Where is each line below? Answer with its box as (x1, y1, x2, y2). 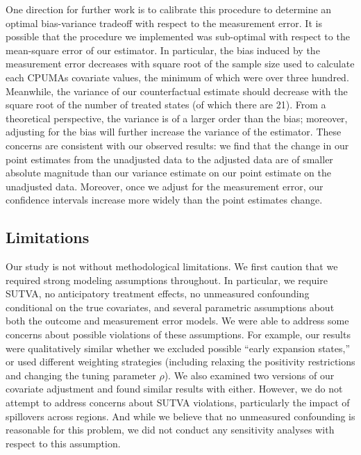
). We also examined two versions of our (164, 367, 335, 382)
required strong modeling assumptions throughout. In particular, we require (6, 272, 328, 287)
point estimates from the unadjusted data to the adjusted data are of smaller (6, 151, 333, 166)
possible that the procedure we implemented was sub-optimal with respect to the (6, 29, 350, 44)
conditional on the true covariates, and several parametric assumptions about (6, 299, 335, 314)
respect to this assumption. (6, 436, 121, 450)
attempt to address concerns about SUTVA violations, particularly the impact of (6, 395, 350, 410)
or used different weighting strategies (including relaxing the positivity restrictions (6, 354, 355, 369)
